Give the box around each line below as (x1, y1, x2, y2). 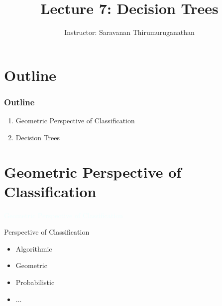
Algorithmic (15, 243, 52, 254)
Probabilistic (15, 277, 55, 287)
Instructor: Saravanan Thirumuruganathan (64, 27, 195, 37)
